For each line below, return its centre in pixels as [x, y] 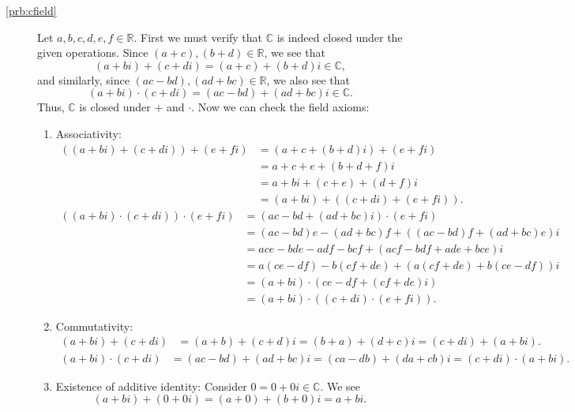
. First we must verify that [198, 37]
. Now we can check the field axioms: [280, 107]
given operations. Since [93, 52]
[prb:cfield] [31, 10]
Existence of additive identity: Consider [151, 386]
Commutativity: [94, 326]
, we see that [295, 52]
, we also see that [308, 79]
